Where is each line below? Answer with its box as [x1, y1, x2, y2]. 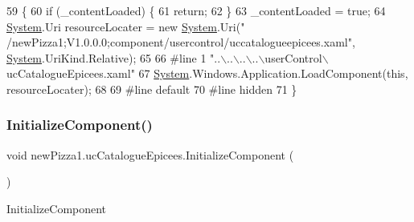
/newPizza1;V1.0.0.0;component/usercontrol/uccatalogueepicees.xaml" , [6, 34, 355, 50]
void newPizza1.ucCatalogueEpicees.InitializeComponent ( [6, 146, 294, 163]
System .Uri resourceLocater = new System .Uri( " [6, 18, 245, 34]
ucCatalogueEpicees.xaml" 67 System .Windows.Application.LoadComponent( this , [6, 65, 408, 82]
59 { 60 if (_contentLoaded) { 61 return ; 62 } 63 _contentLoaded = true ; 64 [6, 2, 386, 18]
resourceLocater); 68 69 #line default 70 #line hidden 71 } [6, 80, 297, 97]
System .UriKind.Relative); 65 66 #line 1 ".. [6, 49, 221, 66]
